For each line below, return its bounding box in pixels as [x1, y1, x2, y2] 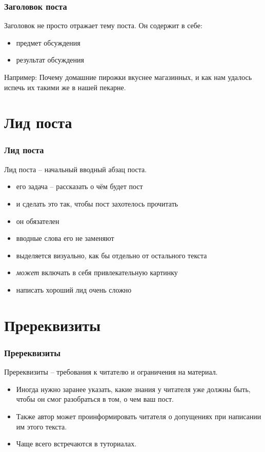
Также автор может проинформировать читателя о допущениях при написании [16, 410, 261, 421]
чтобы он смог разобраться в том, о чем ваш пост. [16, 394, 174, 404]
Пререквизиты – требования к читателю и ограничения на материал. [4, 366, 218, 377]
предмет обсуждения [16, 37, 80, 48]
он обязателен [16, 215, 59, 226]
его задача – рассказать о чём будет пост [16, 181, 143, 192]
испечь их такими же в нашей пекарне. [4, 81, 126, 92]
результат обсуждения [16, 54, 84, 65]
